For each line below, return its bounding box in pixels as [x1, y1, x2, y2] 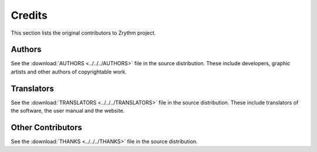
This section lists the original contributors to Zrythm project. [11, 29, 156, 36]
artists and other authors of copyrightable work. [11, 68, 127, 75]
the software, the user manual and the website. [11, 107, 125, 114]
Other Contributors [11, 122, 82, 132]
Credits [11, 9, 48, 22]
